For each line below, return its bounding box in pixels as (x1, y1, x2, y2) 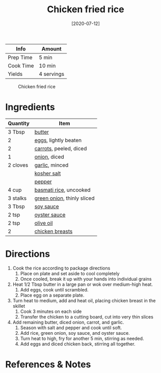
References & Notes (5, 359, 91, 370)
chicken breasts (34, 228, 73, 235)
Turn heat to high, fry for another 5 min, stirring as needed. (20, 335, 144, 341)
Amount (41, 45, 62, 52)
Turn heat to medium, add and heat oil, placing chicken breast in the (12, 297, 156, 304)
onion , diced (34, 153, 65, 160)
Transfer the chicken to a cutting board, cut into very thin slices (20, 313, 154, 319)
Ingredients (5, 101, 55, 113)
